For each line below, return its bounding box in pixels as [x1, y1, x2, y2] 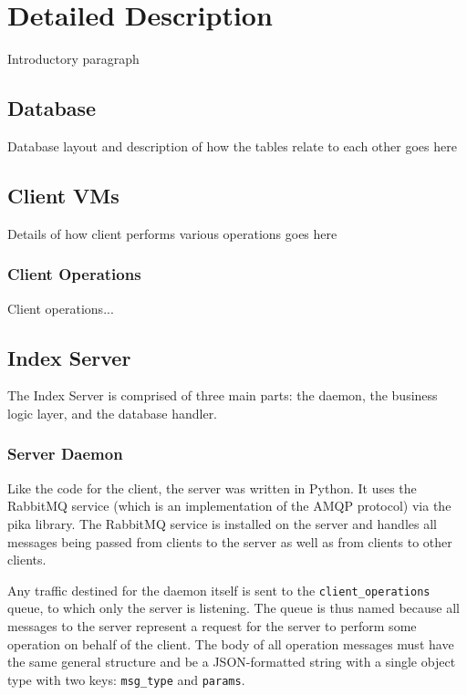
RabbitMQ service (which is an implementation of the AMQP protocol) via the [7, 496, 451, 515]
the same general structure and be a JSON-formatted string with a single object [7, 652, 456, 671]
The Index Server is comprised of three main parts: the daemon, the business [7, 386, 438, 405]
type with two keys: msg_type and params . [7, 669, 245, 689]
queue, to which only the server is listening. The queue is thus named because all [7, 598, 460, 617]
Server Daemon [7, 442, 123, 465]
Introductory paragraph [7, 49, 140, 68]
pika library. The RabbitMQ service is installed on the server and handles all [7, 513, 437, 533]
